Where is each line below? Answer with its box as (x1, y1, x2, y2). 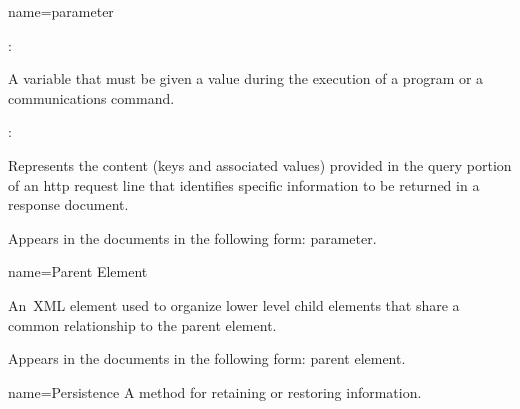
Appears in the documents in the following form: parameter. (8, 227, 377, 248)
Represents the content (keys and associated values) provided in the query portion (8, 154, 512, 175)
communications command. (8, 87, 175, 108)
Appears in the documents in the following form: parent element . (8, 348, 406, 369)
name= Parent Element (8, 261, 148, 282)
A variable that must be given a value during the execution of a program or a (8, 68, 484, 89)
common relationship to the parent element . (8, 314, 277, 335)
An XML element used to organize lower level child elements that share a (8, 294, 460, 315)
